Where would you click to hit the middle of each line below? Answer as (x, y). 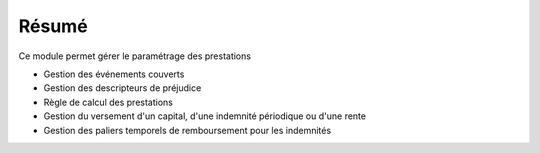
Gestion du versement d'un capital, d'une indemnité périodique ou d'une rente (205, 116)
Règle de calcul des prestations (108, 102)
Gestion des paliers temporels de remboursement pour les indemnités (187, 130)
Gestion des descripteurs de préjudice (122, 88)
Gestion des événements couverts (114, 74)
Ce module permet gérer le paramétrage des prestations (135, 56)
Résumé (53, 26)
